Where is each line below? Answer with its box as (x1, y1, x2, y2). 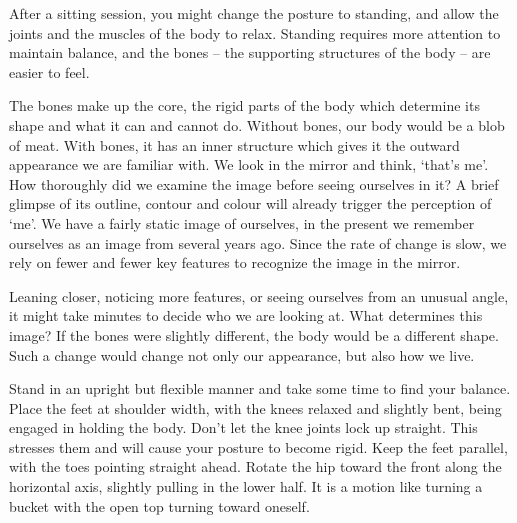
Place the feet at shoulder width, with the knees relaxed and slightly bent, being (9, 397, 502, 418)
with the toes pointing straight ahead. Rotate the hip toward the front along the (9, 456, 502, 477)
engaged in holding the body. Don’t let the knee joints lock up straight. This (9, 417, 478, 438)
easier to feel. (9, 61, 90, 82)
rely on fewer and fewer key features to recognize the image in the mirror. (9, 252, 461, 273)
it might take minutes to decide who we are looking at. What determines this (9, 305, 483, 326)
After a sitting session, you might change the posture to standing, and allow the (9, 3, 499, 23)
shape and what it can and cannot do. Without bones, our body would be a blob (9, 114, 505, 135)
